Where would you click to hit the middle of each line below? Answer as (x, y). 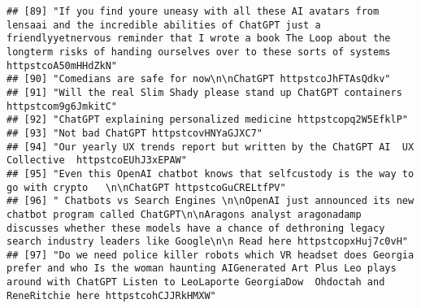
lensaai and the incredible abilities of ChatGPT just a (164, 25)
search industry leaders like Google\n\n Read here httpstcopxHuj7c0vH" (207, 242)
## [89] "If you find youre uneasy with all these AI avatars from (193, 11)
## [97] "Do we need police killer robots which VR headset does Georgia (210, 255)
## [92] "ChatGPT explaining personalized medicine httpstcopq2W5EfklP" (207, 120)
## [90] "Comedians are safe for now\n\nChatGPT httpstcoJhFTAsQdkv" (199, 79)
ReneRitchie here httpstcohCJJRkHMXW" (111, 295)
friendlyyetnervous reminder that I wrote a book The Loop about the (199, 39)
